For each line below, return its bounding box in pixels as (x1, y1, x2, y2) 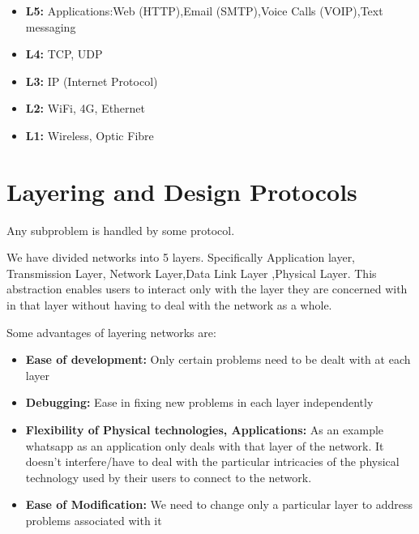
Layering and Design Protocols (6, 174, 357, 207)
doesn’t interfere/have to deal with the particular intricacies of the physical (25, 453, 400, 470)
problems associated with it (25, 512, 162, 528)
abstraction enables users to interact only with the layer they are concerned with (6, 280, 408, 297)
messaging (25, 18, 76, 35)
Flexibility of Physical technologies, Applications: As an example (25, 421, 384, 438)
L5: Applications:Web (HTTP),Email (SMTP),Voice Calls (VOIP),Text (25, 2, 383, 19)
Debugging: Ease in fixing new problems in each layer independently (25, 394, 374, 411)
